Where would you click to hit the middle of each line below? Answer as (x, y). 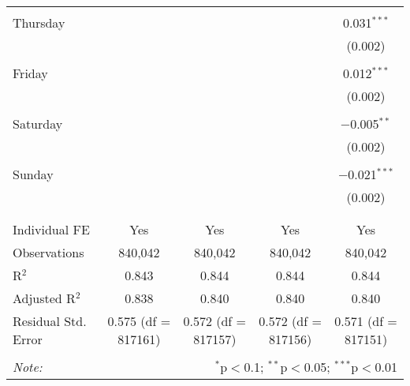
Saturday (38, 124)
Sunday (33, 174)
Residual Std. (50, 321)
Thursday (39, 22)
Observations (48, 252)
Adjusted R (44, 298)
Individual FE (51, 229)
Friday (30, 73)
